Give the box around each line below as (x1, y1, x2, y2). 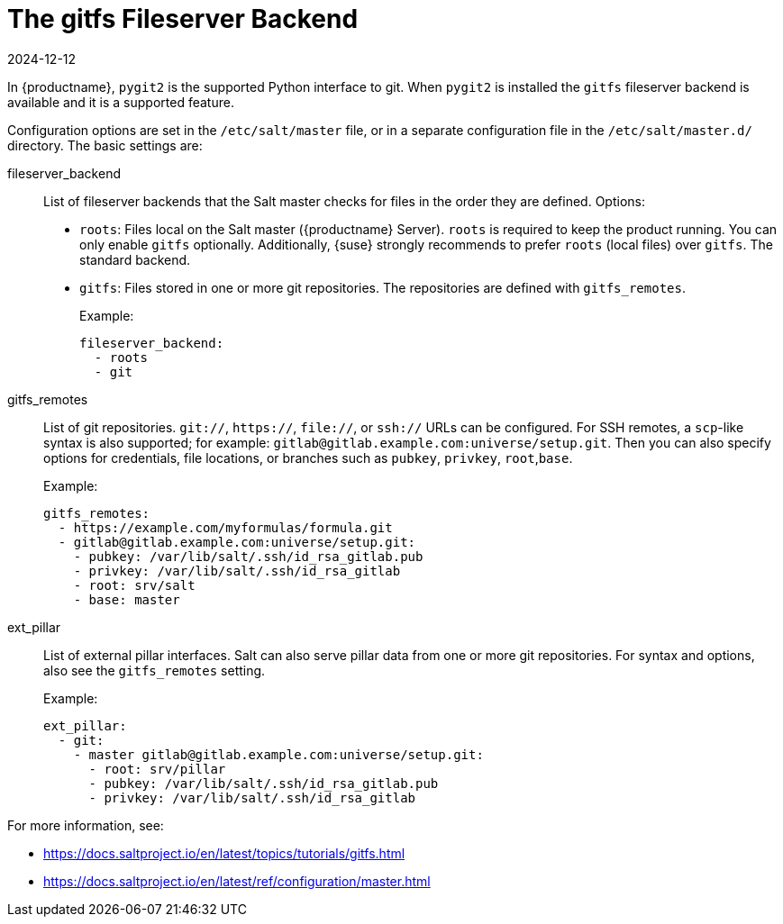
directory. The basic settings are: (7, 137, 203, 153)
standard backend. (79, 251, 191, 267)
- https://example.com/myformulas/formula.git (58, 520, 393, 535)
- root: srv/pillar (88, 761, 226, 776)
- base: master (73, 592, 180, 607)
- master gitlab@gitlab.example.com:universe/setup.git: (73, 747, 484, 762)
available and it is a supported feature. (7, 94, 234, 110)
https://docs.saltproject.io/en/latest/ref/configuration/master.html (43, 873, 431, 889)
